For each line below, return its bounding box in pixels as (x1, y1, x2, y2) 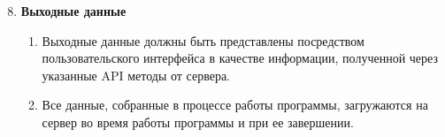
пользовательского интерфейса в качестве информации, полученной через (42, 49, 438, 67)
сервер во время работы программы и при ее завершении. (42, 112, 354, 131)
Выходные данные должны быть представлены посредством (42, 31, 364, 49)
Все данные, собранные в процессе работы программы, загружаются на (42, 95, 428, 114)
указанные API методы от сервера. (42, 65, 230, 84)
